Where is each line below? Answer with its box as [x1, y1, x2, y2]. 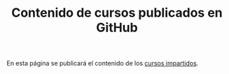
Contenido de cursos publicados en [11, 5, 223, 21]
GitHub [96, 20, 138, 36]
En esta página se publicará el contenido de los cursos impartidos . [6, 59, 199, 68]
